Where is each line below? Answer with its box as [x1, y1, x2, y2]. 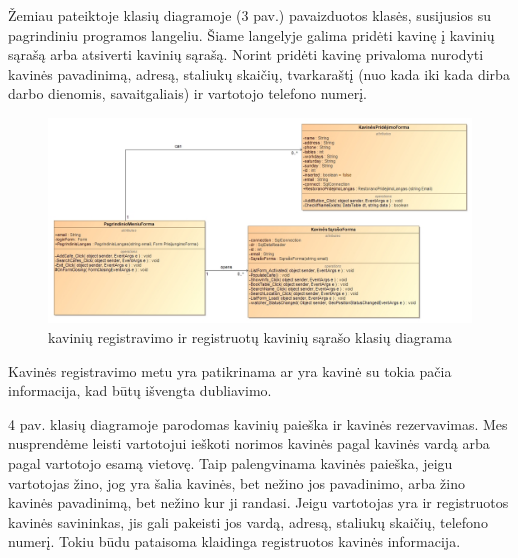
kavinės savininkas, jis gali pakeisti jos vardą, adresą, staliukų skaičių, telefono [8, 511, 488, 532]
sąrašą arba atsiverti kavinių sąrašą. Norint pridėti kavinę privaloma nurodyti [8, 44, 484, 65]
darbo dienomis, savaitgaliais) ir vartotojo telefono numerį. [8, 83, 367, 104]
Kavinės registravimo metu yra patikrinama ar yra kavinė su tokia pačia [8, 360, 452, 381]
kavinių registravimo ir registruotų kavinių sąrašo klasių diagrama [48, 326, 452, 347]
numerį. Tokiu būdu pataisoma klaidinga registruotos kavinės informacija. [8, 531, 461, 552]
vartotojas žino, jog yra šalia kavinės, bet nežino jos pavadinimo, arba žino [8, 472, 466, 493]
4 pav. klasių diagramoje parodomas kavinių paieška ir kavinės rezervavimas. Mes [8, 413, 508, 434]
